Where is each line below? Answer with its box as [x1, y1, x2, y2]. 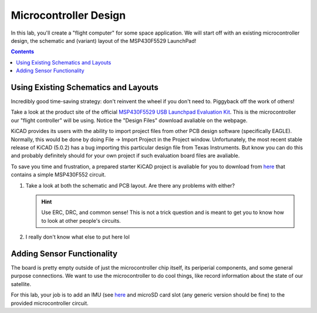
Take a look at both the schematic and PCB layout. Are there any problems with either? [25, 182, 235, 189]
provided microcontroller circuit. [11, 300, 89, 307]
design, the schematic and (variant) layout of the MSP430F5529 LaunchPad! [11, 37, 197, 44]
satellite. [11, 280, 32, 287]
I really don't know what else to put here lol [25, 233, 130, 240]
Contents [11, 48, 35, 55]
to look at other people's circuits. [41, 217, 122, 224]
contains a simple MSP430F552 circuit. [11, 171, 106, 178]
